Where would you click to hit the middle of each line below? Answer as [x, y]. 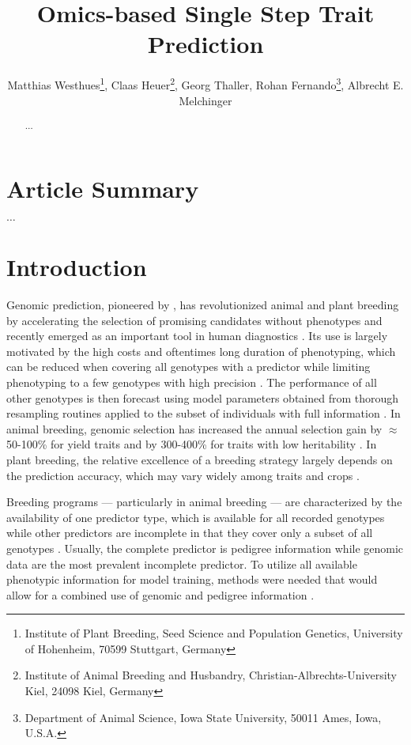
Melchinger [205, 100]
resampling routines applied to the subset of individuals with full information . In [204, 413]
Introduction [77, 267]
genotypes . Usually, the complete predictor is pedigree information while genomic [205, 548]
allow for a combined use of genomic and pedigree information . [160, 594]
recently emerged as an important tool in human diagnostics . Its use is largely [197, 336]
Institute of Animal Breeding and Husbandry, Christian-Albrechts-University [211, 675]
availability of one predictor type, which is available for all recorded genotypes [196, 517]
